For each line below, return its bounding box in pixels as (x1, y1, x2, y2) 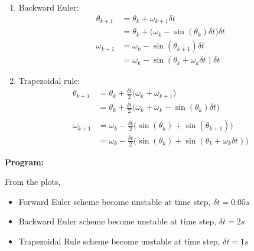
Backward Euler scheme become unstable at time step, (18, 215, 217, 227)
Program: (5, 155, 44, 168)
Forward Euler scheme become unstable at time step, (18, 195, 211, 207)
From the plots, (5, 175, 61, 188)
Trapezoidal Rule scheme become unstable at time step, (18, 234, 220, 247)
